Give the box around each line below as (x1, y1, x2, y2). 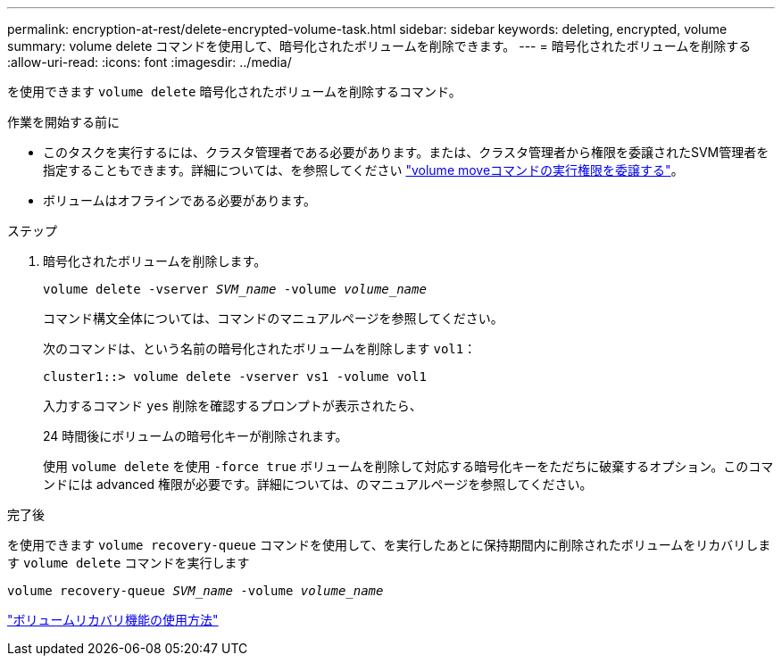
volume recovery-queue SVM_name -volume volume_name (7, 584, 384, 598)
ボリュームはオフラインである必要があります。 (43, 193, 317, 208)
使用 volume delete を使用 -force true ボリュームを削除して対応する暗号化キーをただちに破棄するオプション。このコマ (43, 459, 774, 474)
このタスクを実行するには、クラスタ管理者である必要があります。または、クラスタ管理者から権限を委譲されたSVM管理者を (43, 145, 770, 160)
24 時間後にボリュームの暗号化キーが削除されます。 (43, 428, 348, 443)
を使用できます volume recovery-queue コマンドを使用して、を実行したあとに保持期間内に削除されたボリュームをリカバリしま (7, 537, 771, 552)
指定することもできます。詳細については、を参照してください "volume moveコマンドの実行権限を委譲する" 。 (43, 162, 684, 178)
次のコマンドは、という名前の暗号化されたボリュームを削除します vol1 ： (43, 341, 477, 356)
